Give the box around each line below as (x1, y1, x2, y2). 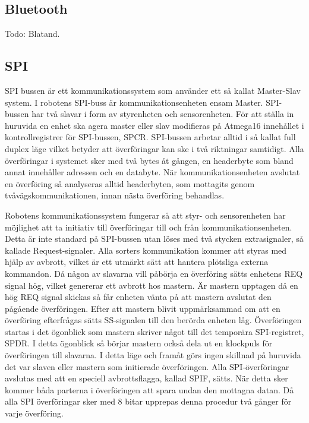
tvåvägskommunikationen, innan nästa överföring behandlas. (5, 189, 225, 201)
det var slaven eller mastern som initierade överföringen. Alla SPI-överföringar (5, 360, 289, 373)
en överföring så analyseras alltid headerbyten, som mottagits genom (5, 177, 255, 190)
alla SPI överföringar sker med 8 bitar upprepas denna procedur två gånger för (5, 395, 292, 408)
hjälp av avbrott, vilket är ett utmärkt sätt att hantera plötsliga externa (5, 255, 269, 268)
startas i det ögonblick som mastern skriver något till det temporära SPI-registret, (5, 325, 304, 337)
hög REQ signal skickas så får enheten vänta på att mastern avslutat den (5, 291, 272, 303)
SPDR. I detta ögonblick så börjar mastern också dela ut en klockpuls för (5, 337, 273, 349)
